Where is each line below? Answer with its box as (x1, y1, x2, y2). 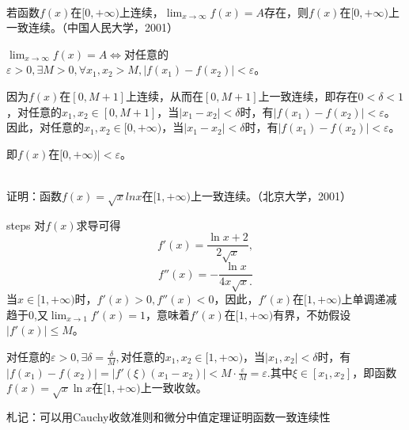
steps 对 (6, 216, 46, 233)
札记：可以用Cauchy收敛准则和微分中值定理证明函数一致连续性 (6, 409, 331, 425)
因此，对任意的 (6, 119, 84, 135)
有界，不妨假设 (273, 306, 351, 322)
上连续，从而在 (125, 87, 203, 104)
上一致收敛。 (140, 379, 207, 396)
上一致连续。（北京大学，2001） (190, 187, 351, 204)
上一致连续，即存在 (258, 87, 358, 104)
